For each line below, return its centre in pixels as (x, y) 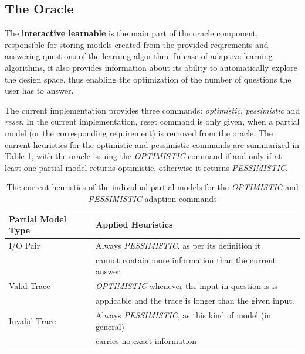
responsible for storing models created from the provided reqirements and (137, 44)
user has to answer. (39, 90)
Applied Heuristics (134, 224)
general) (110, 326)
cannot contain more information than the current (186, 260)
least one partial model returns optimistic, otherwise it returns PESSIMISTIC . (146, 167)
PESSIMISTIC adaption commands (152, 198)
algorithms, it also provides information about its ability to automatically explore (151, 67)
